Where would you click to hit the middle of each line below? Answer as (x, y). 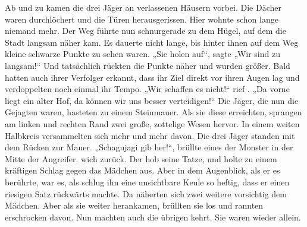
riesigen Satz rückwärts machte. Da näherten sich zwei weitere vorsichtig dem (146, 193)
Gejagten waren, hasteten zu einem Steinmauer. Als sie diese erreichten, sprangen (153, 112)
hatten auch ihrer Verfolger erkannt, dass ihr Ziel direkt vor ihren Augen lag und (152, 77)
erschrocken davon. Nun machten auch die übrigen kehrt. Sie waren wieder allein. (153, 217)
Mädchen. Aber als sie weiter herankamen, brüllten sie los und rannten (134, 205)
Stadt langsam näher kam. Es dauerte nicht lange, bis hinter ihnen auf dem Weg (152, 42)
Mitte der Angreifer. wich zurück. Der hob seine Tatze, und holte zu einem (141, 158)
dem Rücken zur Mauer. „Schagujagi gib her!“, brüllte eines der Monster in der (149, 147)
